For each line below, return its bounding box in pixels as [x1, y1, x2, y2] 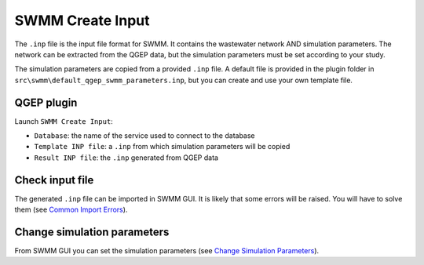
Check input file [14, 173, 94, 187]
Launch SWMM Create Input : [14, 116, 113, 125]
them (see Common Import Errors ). [14, 205, 128, 215]
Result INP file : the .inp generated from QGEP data [34, 153, 219, 162]
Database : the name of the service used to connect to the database [34, 131, 255, 140]
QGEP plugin [14, 96, 78, 109]
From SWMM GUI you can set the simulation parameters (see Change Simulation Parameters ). [14, 246, 320, 255]
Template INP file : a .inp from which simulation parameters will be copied [34, 142, 291, 151]
